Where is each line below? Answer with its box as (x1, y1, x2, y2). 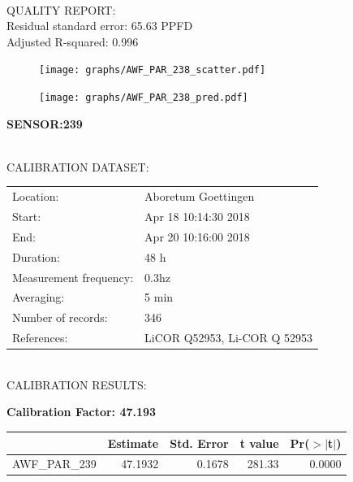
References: (12, 329, 68, 346)
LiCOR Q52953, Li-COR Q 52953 (144, 329, 312, 346)
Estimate (107, 434, 159, 451)
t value (239, 434, 279, 451)
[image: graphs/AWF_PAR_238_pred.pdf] (39, 92, 248, 104)
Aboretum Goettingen (144, 188, 255, 205)
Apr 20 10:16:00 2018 (144, 228, 250, 245)
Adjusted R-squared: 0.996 (6, 33, 139, 50)
